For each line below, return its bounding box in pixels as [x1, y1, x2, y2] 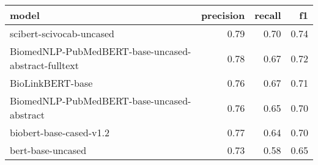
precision [201, 8, 245, 22]
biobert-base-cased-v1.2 [10, 125, 109, 139]
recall [254, 8, 281, 22]
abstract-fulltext [10, 58, 79, 72]
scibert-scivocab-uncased [10, 26, 114, 40]
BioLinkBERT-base [10, 76, 93, 90]
